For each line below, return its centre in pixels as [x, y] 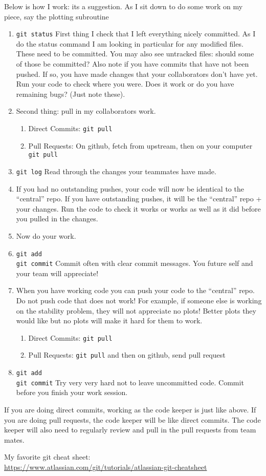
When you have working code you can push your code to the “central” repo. [135, 290]
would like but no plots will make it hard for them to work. [109, 320]
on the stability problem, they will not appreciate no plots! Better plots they [136, 310]
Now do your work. [46, 235]
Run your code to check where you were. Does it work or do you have [125, 84]
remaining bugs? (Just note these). [71, 94]
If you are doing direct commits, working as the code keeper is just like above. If [130, 410]
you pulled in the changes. [57, 219]
